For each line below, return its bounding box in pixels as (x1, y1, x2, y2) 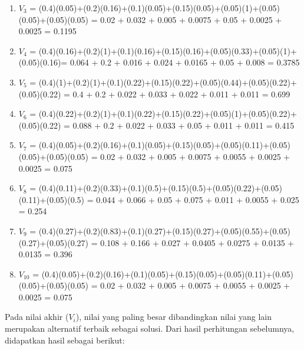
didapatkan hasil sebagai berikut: (5, 333, 125, 346)
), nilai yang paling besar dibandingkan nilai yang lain (75, 310, 272, 323)
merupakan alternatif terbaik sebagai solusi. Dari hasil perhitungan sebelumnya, (5, 322, 295, 335)
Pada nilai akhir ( (5, 310, 69, 323)
